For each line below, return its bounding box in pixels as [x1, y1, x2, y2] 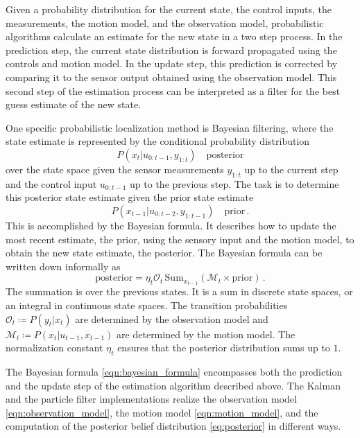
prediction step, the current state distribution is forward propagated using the [6, 42, 337, 57]
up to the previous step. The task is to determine [130, 176, 339, 191]
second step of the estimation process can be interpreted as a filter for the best [6, 83, 341, 98]
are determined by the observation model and [75, 311, 268, 326]
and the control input [6, 176, 97, 191]
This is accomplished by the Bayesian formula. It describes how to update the [6, 218, 336, 232]
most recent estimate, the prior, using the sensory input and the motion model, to [6, 231, 354, 246]
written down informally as [6, 259, 121, 273]
